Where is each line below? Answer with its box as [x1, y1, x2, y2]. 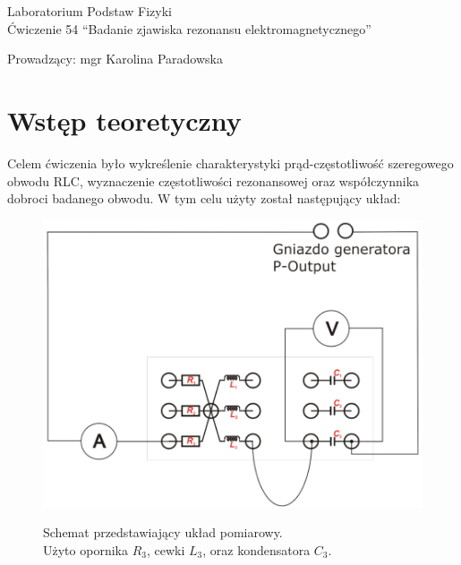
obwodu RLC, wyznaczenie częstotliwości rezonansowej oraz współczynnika [7, 171, 420, 190]
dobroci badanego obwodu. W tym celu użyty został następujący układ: [7, 189, 401, 208]
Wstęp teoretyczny [7, 101, 242, 138]
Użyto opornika [43, 540, 128, 559]
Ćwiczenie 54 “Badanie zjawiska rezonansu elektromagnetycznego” [7, 19, 371, 38]
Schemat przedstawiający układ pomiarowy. [43, 523, 283, 542]
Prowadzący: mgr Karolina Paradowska [7, 49, 223, 68]
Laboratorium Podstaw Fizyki [7, 2, 172, 20]
